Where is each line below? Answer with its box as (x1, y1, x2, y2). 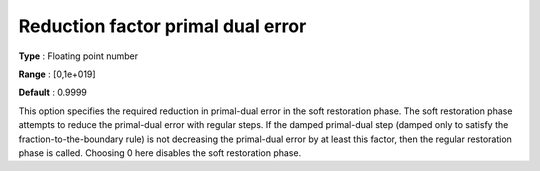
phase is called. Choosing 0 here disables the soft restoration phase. (18, 146, 302, 159)
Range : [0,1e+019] (18, 68, 96, 80)
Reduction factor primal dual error (18, 15, 307, 37)
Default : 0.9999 (18, 86, 87, 99)
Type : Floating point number (18, 50, 139, 62)
